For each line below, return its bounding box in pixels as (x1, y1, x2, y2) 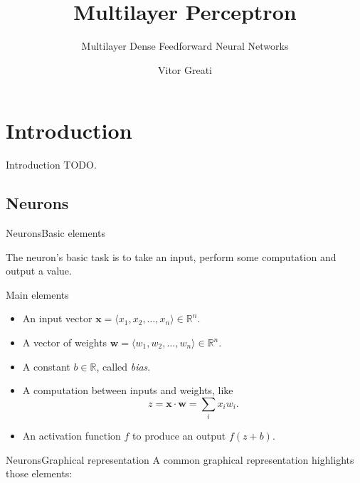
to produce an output (132, 428, 226, 443)
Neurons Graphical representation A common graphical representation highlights (6, 452, 354, 467)
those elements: (6, 466, 73, 481)
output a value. (6, 263, 72, 278)
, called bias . (96, 359, 151, 373)
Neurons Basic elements (6, 225, 106, 240)
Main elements (6, 287, 69, 302)
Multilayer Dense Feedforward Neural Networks (81, 38, 289, 53)
